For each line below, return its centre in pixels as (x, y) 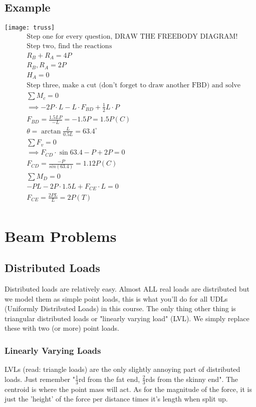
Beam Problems (61, 236)
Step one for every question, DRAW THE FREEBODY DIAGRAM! (132, 36)
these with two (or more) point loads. (62, 328)
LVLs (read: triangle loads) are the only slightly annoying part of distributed (122, 369)
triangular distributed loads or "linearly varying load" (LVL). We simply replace (127, 318)
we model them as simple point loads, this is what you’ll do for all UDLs (116, 298)
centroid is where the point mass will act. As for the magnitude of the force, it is (129, 389)
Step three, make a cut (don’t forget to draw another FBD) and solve (134, 86)
